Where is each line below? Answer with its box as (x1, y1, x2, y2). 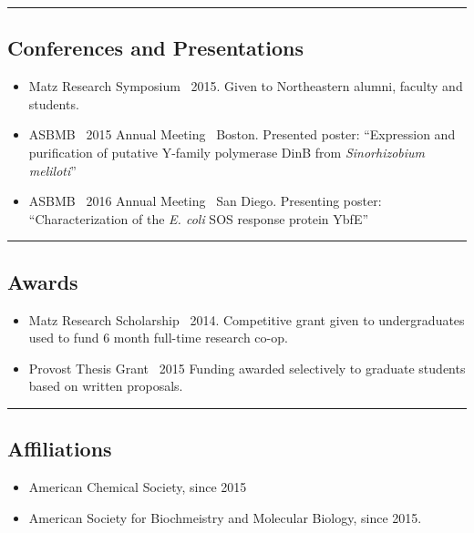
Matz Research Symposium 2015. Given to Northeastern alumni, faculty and (28, 77, 463, 96)
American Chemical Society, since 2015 (28, 477, 247, 497)
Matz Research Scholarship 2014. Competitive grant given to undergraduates (28, 310, 465, 329)
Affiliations (7, 435, 112, 463)
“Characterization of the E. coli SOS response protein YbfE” (28, 209, 369, 228)
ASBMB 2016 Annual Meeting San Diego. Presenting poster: (28, 191, 382, 210)
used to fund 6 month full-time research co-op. (28, 328, 288, 347)
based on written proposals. (28, 376, 183, 395)
